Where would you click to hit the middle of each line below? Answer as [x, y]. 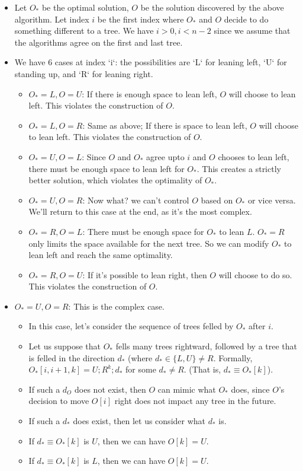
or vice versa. [272, 200]
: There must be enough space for [143, 231]
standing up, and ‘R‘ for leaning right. [84, 73]
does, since [250, 389]
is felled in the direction [72, 357]
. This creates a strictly [239, 168]
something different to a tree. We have [84, 31]
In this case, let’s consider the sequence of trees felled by [131, 326]
